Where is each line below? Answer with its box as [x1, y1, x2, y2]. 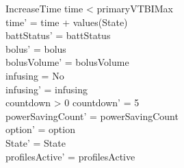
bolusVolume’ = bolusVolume [5, 55, 129, 69]
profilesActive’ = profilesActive [5, 149, 135, 163]
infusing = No [5, 68, 64, 82]
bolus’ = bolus [5, 41, 66, 56]
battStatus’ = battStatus [5, 28, 111, 43]
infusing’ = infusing [5, 82, 88, 96]
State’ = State [5, 135, 66, 149]
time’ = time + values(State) [5, 14, 128, 29]
